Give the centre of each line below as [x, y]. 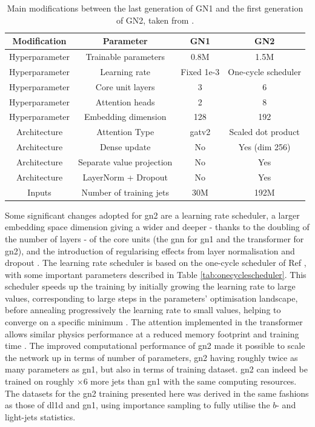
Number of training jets [125, 192]
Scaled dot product [264, 132]
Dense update [125, 147]
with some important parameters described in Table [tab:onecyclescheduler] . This [156, 274]
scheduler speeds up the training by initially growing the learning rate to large [150, 286]
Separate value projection [125, 161]
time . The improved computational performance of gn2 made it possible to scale [155, 346]
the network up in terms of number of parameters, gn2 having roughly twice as [151, 357]
